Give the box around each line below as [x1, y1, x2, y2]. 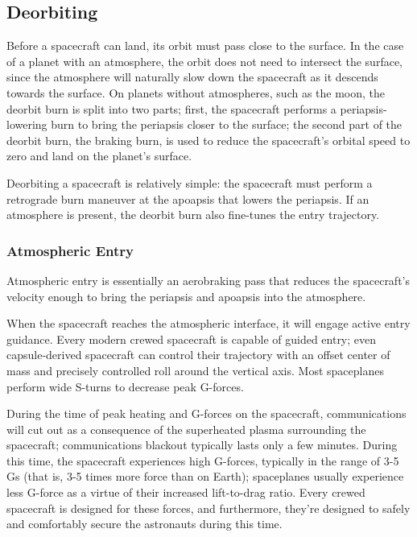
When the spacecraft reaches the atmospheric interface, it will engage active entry [6, 315, 411, 332]
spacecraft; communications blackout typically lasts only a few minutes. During [6, 436, 398, 453]
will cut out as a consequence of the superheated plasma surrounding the [6, 420, 366, 437]
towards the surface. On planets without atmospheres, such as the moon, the [6, 84, 386, 101]
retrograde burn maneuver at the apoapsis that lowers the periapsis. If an [6, 190, 370, 207]
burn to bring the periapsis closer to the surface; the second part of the [51, 116, 403, 133]
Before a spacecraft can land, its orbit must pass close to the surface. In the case [6, 37, 404, 54]
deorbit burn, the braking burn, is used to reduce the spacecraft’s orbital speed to [6, 131, 411, 148]
